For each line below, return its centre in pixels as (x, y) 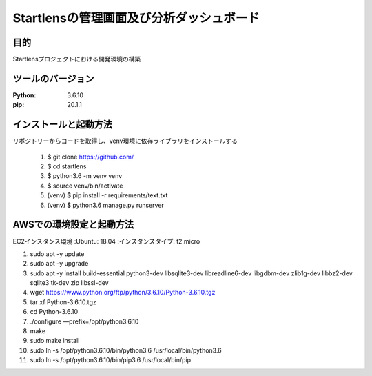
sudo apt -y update (57, 254)
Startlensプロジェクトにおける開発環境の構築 (77, 59)
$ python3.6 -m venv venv (85, 176)
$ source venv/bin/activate (85, 186)
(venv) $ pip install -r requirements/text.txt (107, 195)
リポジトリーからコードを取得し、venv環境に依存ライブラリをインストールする (125, 141)
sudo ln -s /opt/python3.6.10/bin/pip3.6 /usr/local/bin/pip (111, 360)
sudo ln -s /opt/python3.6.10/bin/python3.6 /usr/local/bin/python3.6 (126, 350)
